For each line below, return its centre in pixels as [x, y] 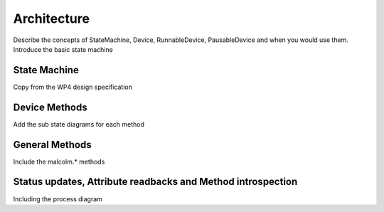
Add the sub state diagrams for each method [79, 124]
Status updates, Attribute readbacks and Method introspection [155, 182]
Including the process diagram [58, 198]
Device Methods [50, 107]
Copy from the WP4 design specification [73, 87]
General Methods [52, 145]
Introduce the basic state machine [63, 49]
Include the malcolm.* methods [59, 161]
